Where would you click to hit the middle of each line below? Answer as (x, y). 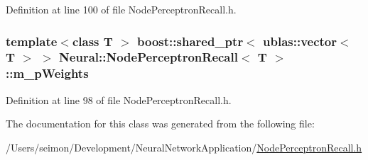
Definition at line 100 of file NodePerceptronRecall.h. (121, 9)
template (32, 41)
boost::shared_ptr (190, 41)
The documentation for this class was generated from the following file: (160, 124)
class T (92, 41)
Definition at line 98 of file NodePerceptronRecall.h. (119, 99)
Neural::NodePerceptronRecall (148, 57)
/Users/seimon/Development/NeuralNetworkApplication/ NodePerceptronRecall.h (184, 147)
